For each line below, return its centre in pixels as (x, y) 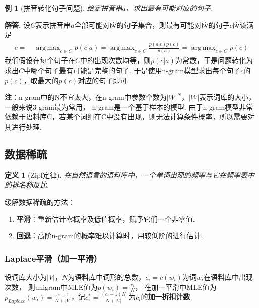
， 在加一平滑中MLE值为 (176, 287)
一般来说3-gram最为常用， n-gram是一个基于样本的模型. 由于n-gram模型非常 (129, 107)
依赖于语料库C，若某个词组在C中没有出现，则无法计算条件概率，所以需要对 (130, 117)
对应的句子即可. (104, 80)
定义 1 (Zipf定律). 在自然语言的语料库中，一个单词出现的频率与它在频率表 (126, 175)
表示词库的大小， (228, 97)
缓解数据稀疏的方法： (40, 201)
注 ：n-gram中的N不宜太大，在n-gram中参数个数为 (86, 97)
